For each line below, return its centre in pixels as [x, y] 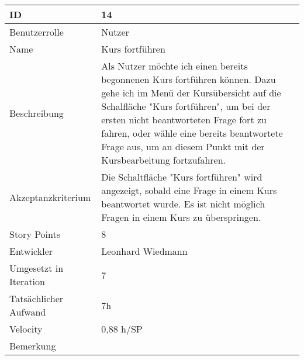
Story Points [35, 234]
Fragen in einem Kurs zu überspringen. [181, 217]
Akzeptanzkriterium [50, 197]
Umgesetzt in [37, 268]
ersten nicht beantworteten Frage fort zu [184, 120]
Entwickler [31, 251]
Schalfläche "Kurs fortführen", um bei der [186, 106]
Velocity [26, 329]
